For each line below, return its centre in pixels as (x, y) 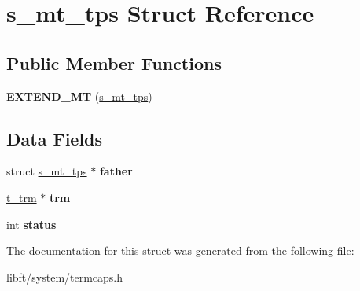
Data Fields (55, 138)
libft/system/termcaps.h (65, 276)
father (116, 171)
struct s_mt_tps (47, 171)
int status (31, 224)
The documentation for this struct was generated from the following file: (180, 250)
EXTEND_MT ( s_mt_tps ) (79, 96)
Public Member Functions (114, 63)
